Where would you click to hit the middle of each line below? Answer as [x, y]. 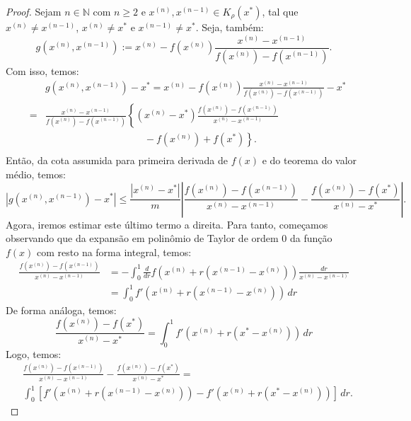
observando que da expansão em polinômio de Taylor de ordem [142, 238]
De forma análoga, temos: [61, 310]
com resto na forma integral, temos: [114, 252]
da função [311, 238]
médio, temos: [36, 174]
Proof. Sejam [34, 11]
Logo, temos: [34, 353]
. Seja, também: [230, 27]
